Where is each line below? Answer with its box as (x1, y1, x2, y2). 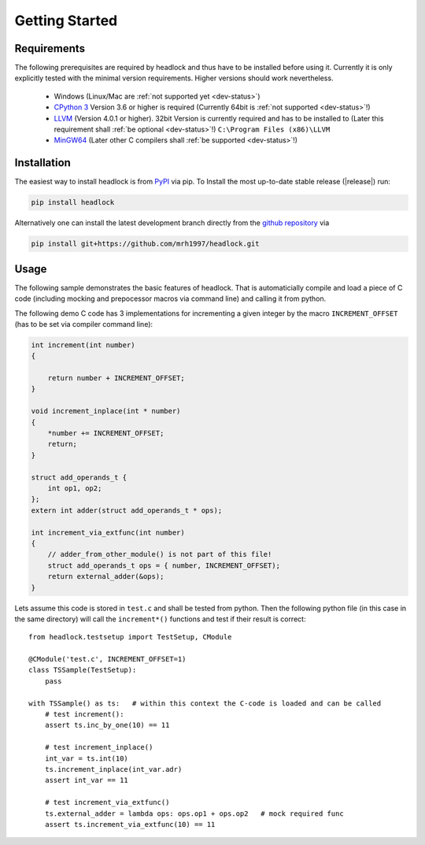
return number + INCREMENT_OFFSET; (47, 374, 185, 383)
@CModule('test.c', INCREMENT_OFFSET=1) (28, 654, 187, 664)
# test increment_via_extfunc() (44, 798, 170, 807)
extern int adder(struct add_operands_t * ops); (31, 506, 223, 515)
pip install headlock (31, 198, 115, 207)
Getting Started (14, 12, 118, 29)
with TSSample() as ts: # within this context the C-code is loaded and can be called (28, 699, 382, 708)
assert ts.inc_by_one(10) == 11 (44, 721, 170, 730)
